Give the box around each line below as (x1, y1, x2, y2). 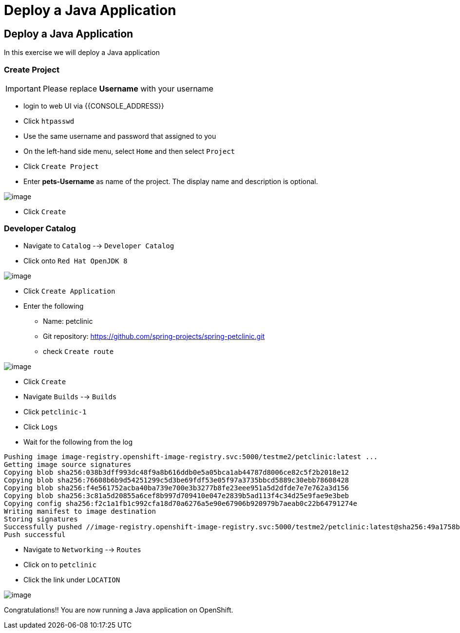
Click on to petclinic (23, 560, 96, 569)
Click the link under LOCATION (23, 575, 120, 584)
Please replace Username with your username (42, 83, 213, 93)
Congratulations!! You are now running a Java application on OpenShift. (4, 605, 233, 614)
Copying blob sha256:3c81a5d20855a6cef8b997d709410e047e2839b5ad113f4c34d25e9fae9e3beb (4, 491, 349, 500)
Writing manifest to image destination (4, 507, 156, 515)
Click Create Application (23, 286, 115, 295)
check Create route (43, 347, 114, 355)
